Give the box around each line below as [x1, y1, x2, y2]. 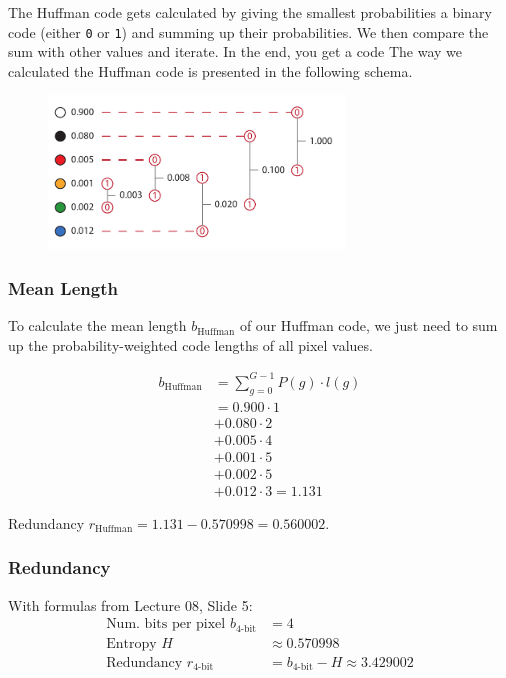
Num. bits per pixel [106, 617, 226, 632]
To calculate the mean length [8, 315, 187, 336]
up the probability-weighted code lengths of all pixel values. [8, 334, 373, 355]
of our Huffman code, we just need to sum [239, 315, 498, 336]
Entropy [106, 636, 157, 651]
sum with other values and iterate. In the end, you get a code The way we [8, 41, 463, 62]
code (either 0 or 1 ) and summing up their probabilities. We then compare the [8, 21, 489, 42]
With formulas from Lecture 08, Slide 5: [8, 594, 253, 615]
